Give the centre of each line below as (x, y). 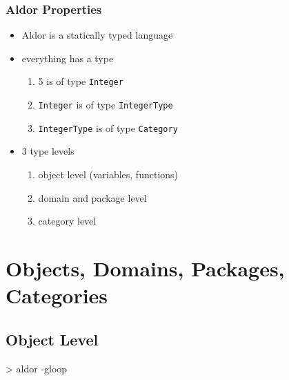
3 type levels (48, 151)
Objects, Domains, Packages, (145, 268)
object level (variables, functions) (108, 174)
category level (67, 221)
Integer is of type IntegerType (106, 105)
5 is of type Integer (81, 81)
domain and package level (92, 197)
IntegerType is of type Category (108, 127)
